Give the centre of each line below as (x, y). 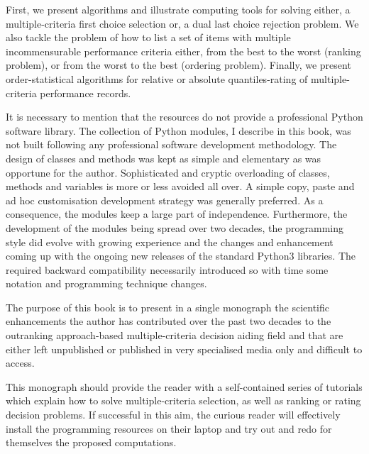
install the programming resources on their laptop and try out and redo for (169, 428)
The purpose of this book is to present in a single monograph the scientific (167, 307)
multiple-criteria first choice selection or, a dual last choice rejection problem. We (182, 23)
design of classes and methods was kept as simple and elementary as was (164, 158)
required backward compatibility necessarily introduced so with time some (167, 269)
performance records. (86, 93)
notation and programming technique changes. (106, 283)
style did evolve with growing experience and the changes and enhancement (170, 242)
